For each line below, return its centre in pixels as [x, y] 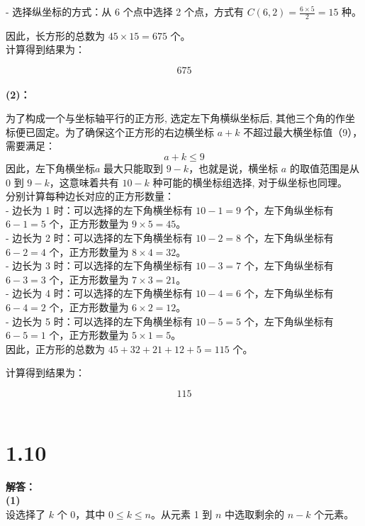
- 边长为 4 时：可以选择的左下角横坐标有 [99, 293]
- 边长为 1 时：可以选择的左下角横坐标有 [99, 209]
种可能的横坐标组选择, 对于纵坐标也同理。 [250, 182]
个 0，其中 [81, 514]
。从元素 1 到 [181, 514]
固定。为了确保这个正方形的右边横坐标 [124, 131]
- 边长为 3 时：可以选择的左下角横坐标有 [99, 265]
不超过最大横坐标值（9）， [303, 131]
